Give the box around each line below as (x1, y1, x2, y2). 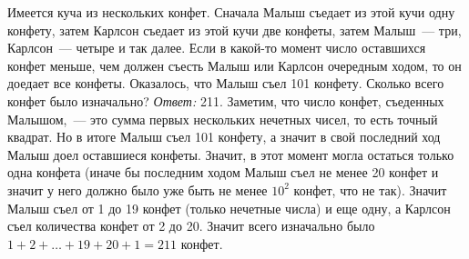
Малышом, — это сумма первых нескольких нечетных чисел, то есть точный (7, 109, 438, 128)
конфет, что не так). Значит (293, 180, 447, 199)
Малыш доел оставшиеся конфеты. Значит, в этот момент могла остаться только (7, 144, 454, 164)
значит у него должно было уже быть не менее (7, 180, 268, 199)
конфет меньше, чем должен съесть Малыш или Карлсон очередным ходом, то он (7, 55, 462, 75)
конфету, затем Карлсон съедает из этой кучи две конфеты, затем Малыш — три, (7, 20, 462, 39)
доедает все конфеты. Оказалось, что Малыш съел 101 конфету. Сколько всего (7, 74, 444, 93)
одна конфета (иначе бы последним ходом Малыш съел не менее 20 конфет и (7, 163, 439, 182)
